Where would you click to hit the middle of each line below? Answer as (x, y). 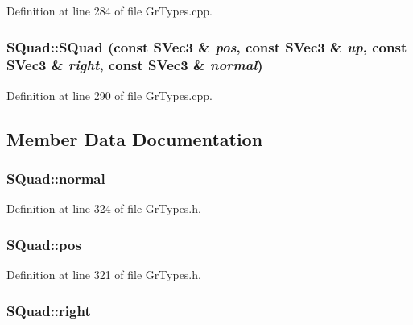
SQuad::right (49, 310)
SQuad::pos (44, 244)
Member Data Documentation (135, 138)
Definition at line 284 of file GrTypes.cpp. (109, 10)
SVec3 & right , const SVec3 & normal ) (135, 65)
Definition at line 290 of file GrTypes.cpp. (109, 95)
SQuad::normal (56, 179)
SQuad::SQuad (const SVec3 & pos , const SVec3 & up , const (207, 46)
